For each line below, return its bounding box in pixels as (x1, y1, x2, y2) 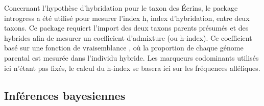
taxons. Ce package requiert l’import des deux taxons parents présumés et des (4, 22, 249, 33)
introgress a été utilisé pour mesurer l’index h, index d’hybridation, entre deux (4, 12, 250, 23)
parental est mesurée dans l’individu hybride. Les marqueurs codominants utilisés (4, 52, 259, 63)
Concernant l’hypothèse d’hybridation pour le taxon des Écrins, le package (4, 3, 238, 13)
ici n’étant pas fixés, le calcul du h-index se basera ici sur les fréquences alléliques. (4, 62, 260, 73)
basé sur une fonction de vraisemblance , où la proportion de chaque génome (4, 42, 244, 53)
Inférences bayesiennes (4, 87, 126, 103)
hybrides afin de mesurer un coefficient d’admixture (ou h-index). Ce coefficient (4, 32, 252, 43)
